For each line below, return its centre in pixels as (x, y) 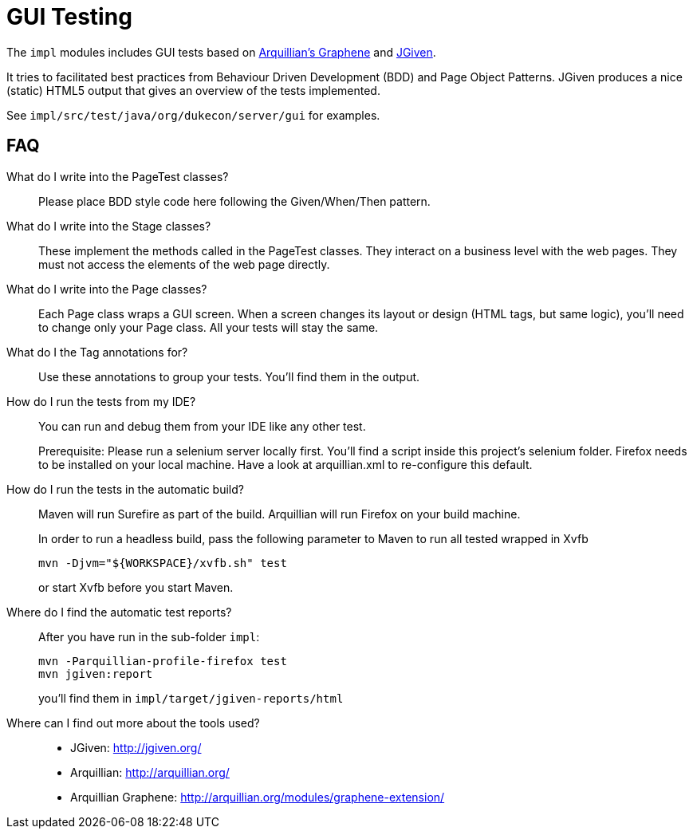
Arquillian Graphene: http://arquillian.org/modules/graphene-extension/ (258, 797)
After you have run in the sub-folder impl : (149, 636)
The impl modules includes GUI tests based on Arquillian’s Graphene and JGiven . (221, 52)
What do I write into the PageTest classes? (118, 176)
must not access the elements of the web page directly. (184, 264)
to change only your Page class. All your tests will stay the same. (209, 327)
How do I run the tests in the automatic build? (125, 489)
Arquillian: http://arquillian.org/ (150, 772)
